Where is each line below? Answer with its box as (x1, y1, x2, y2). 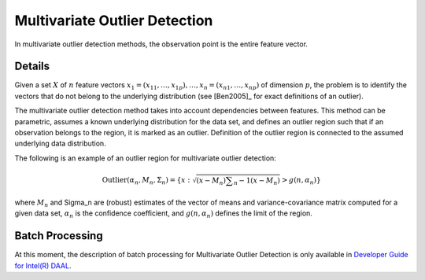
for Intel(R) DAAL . (14, 260, 72, 271)
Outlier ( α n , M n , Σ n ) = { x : (102, 175, 190, 186)
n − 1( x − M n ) (233, 175, 281, 186)
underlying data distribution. (14, 138, 106, 149)
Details (14, 60, 50, 73)
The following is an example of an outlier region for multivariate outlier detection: (14, 153, 277, 163)
